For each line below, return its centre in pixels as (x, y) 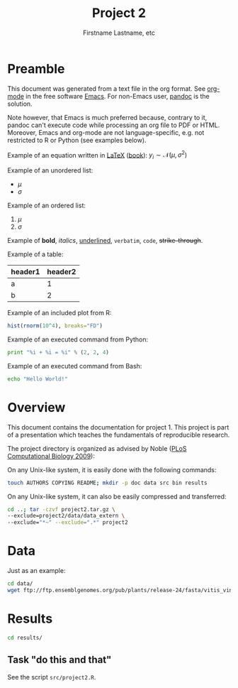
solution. (20, 104)
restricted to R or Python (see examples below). (77, 140)
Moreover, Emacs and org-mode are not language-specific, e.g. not (106, 132)
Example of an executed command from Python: (78, 339)
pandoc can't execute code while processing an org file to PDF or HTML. (114, 125)
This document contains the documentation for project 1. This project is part (118, 427)
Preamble (36, 69)
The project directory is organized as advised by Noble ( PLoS (97, 448)
